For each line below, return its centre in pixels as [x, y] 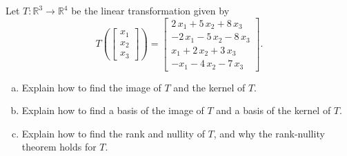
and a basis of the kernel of [274, 110]
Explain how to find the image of [91, 87]
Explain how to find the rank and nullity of [113, 133]
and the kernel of [209, 87]
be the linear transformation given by [150, 10]
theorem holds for [59, 147]
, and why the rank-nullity [269, 133]
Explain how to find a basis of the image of [113, 110]
